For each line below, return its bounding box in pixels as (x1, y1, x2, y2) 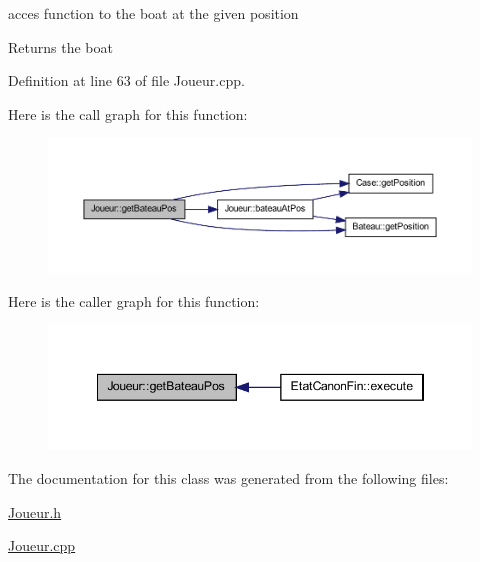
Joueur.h (8, 501, 62, 522)
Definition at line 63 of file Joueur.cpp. (8, 70, 245, 91)
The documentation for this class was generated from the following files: (8, 468, 449, 489)
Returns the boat (8, 36, 113, 57)
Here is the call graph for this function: (8, 103, 248, 124)
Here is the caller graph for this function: (8, 290, 260, 311)
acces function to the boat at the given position (8, 3, 299, 23)
